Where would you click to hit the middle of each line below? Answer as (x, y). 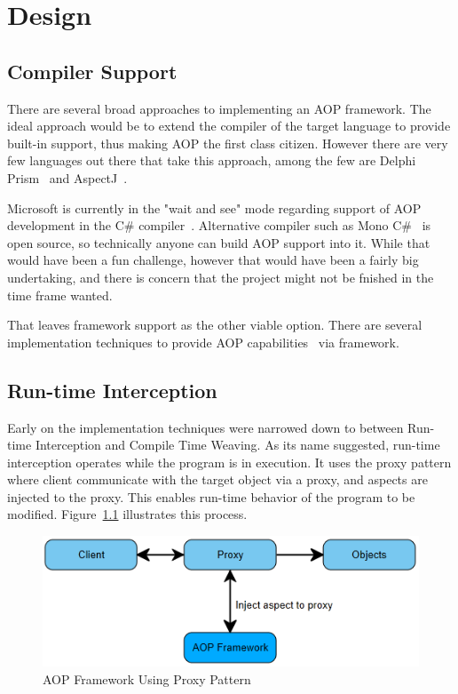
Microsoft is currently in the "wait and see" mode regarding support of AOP (214, 207)
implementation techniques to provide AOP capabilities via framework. (203, 342)
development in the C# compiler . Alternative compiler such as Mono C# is (219, 225)
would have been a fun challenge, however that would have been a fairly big (213, 260)
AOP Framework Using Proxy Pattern (147, 678)
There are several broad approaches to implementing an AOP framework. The (219, 108)
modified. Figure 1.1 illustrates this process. (127, 514)
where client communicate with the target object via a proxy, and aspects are (217, 479)
